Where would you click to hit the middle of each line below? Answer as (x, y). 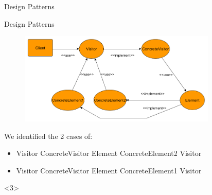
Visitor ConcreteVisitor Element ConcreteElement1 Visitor (109, 170)
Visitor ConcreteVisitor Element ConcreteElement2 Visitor (109, 153)
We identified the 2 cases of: (48, 136)
